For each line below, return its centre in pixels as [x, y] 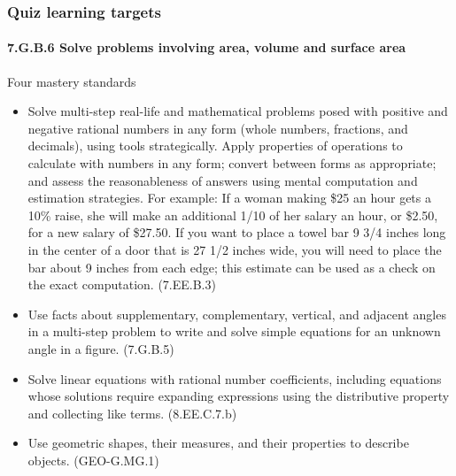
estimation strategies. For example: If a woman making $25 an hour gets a [229, 198]
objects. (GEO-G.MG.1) [93, 460]
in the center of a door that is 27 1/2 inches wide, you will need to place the [235, 249]
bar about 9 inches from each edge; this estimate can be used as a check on [232, 267]
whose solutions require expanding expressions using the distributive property [239, 396]
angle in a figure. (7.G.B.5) [101, 348]
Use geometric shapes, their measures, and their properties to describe [218, 443]
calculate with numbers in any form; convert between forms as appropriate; [232, 163]
